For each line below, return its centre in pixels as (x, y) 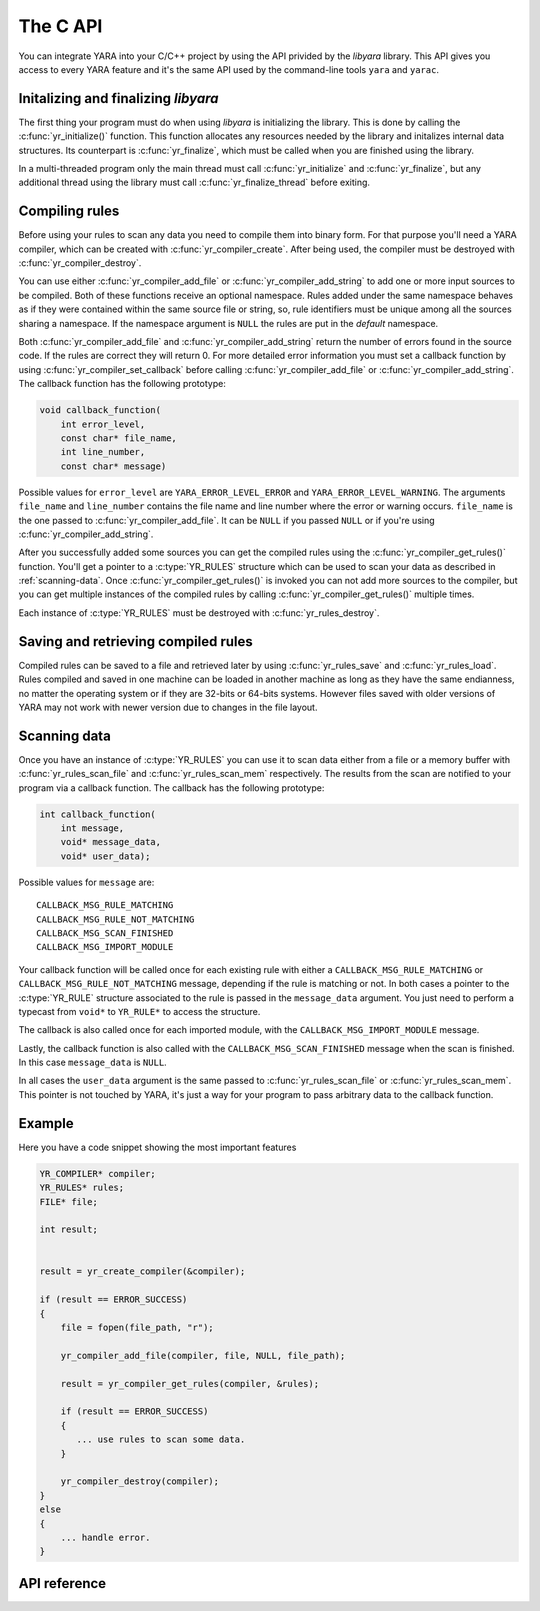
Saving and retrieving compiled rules (136, 641)
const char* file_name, (118, 438)
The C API (60, 26)
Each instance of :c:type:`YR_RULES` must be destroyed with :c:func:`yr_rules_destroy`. (199, 612)
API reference (62, 1583)
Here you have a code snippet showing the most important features (157, 1147)
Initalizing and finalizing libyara (118, 98)
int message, (92, 828)
